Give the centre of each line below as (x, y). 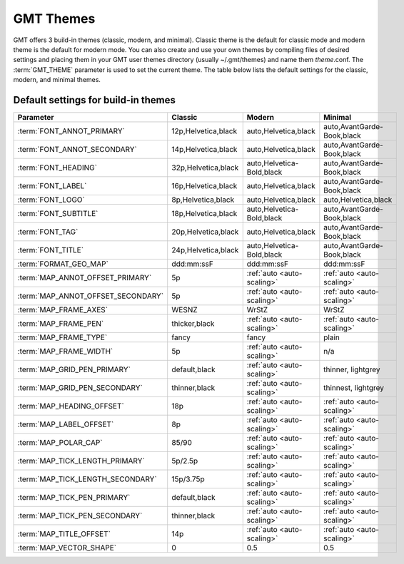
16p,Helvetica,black (204, 186)
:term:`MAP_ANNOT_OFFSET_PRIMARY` (85, 278)
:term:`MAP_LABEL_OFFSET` (66, 424)
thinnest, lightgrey (354, 388)
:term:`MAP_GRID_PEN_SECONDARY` (80, 388)
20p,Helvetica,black (205, 232)
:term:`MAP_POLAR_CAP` (60, 443)
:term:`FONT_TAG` (48, 232)
